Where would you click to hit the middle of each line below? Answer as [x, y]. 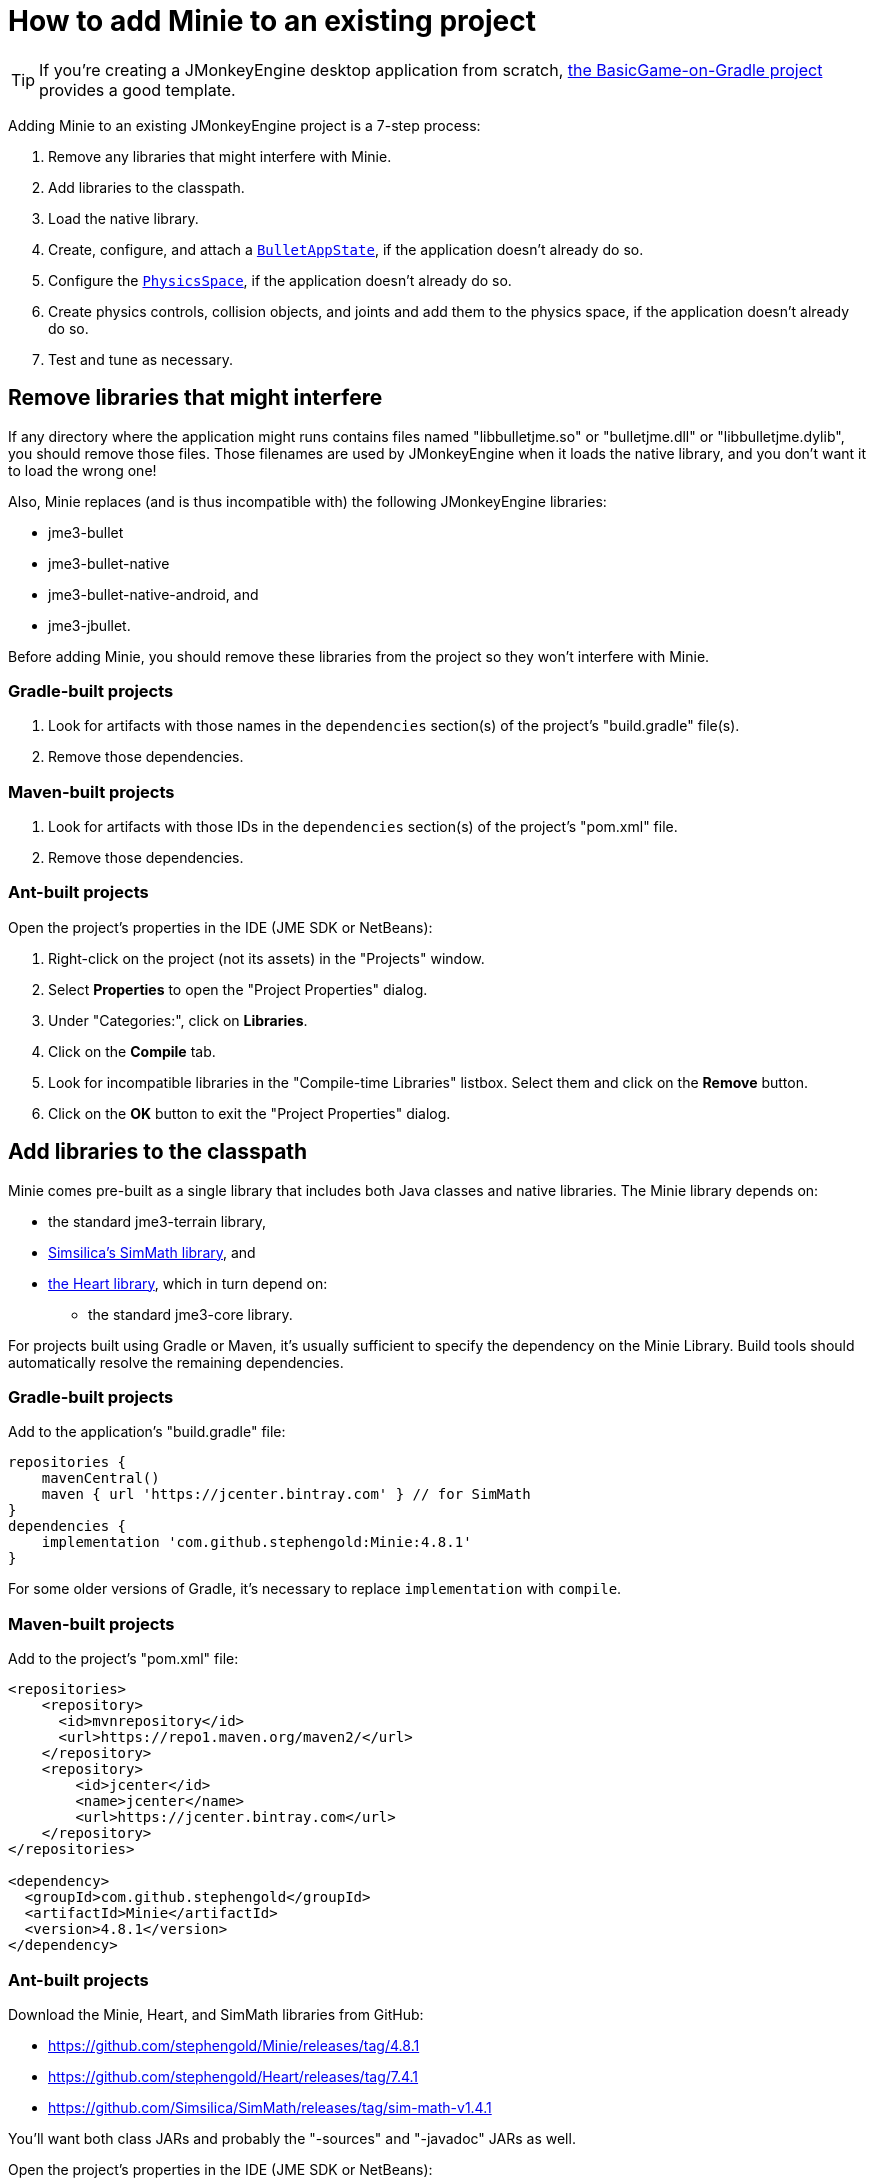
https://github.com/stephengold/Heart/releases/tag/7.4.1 [233, 2076]
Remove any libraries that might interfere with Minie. [220, 156]
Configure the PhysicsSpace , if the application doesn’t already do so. [280, 280]
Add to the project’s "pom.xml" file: [123, 1659]
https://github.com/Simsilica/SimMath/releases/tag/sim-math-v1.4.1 [270, 2107]
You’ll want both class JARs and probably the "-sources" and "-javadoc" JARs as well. [292, 2138]
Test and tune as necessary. [141, 359]
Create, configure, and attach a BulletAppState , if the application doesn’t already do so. [346, 249]
